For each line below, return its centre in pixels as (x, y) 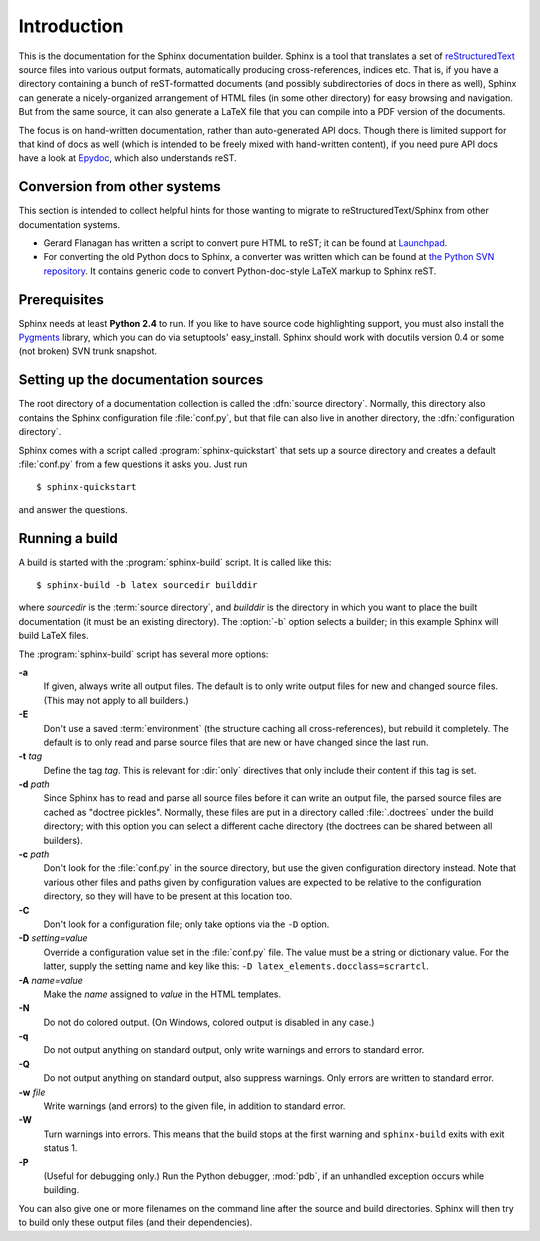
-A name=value (51, 980)
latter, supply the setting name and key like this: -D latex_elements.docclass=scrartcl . (236, 966)
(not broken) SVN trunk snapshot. (88, 351)
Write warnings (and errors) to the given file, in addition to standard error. (194, 1106)
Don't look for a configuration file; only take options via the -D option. (186, 924)
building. (61, 1190)
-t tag (30, 756)
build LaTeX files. (53, 636)
